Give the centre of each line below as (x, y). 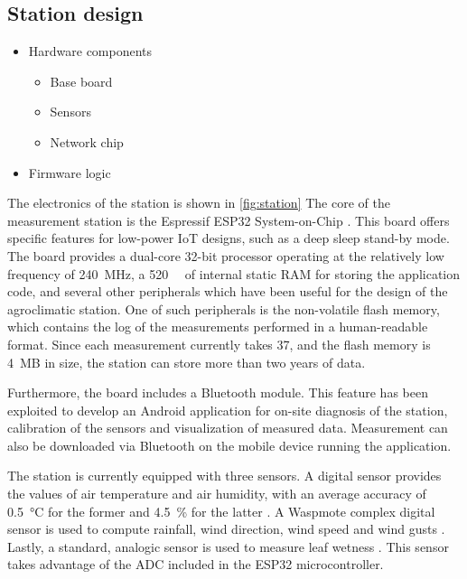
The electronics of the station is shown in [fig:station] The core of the (199, 203)
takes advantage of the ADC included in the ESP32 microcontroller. (196, 564)
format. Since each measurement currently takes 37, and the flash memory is (219, 344)
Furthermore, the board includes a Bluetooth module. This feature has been (218, 392)
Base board (81, 81)
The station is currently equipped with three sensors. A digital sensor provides (224, 476)
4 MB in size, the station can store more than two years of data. (187, 362)
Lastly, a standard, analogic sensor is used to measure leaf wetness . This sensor (228, 546)
